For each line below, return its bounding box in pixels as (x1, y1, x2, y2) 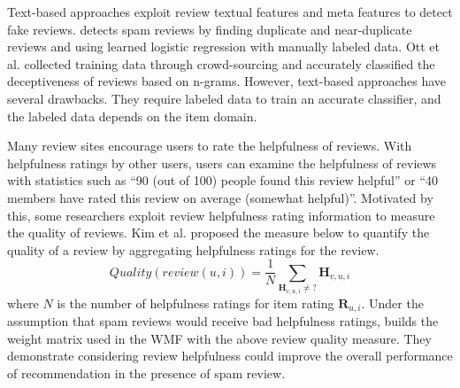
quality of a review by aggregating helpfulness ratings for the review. (7, 240, 379, 259)
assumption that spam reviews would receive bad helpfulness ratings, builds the (7, 312, 439, 330)
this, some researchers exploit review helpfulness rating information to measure (7, 206, 435, 224)
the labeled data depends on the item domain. (7, 106, 257, 125)
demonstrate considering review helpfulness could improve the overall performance (7, 346, 453, 365)
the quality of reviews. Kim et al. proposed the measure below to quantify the (7, 223, 430, 242)
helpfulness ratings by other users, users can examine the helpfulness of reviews (7, 153, 437, 172)
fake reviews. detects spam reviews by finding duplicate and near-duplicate (7, 19, 412, 38)
